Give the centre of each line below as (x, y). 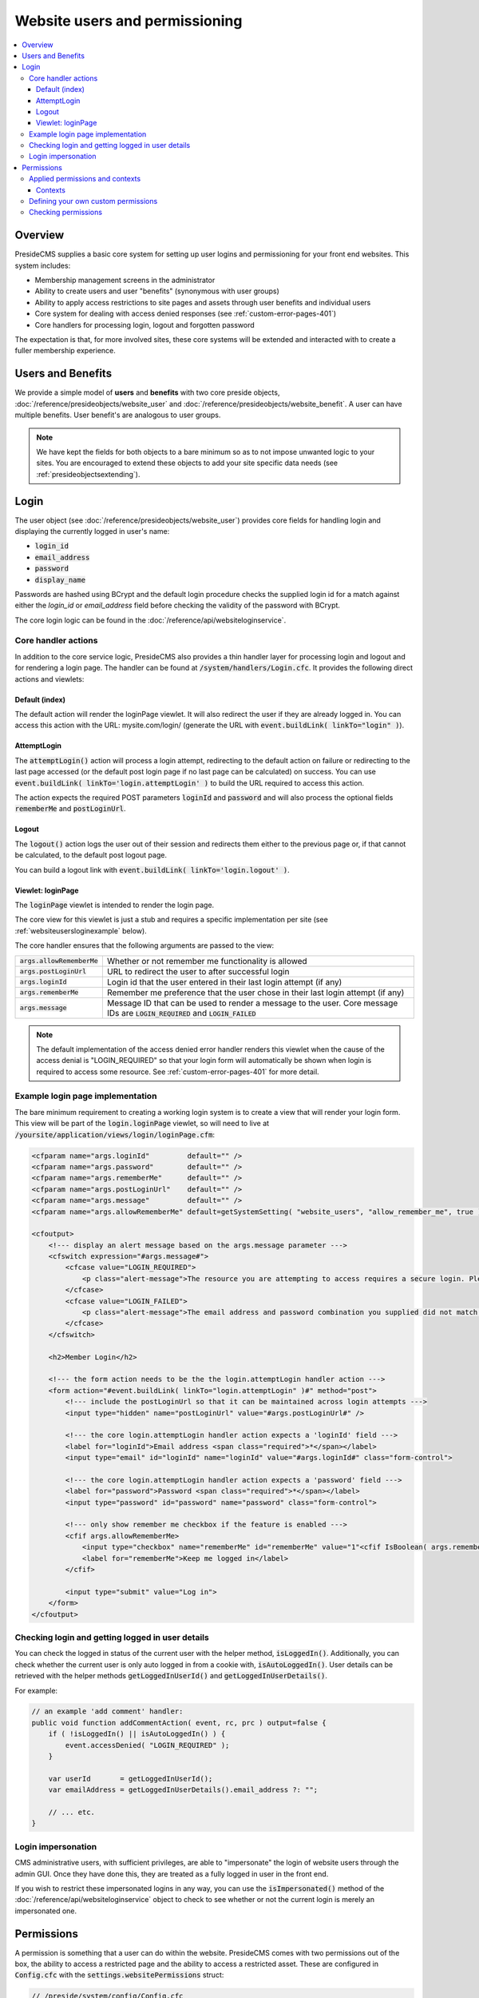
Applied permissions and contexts (85, 179)
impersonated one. (46, 1911)
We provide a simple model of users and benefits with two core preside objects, (147, 392)
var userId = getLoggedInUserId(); (131, 1779)
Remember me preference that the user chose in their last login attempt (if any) (255, 993)
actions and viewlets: (49, 679)
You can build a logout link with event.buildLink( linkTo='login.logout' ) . (152, 870)
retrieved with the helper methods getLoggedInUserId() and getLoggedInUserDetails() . (171, 1676)
